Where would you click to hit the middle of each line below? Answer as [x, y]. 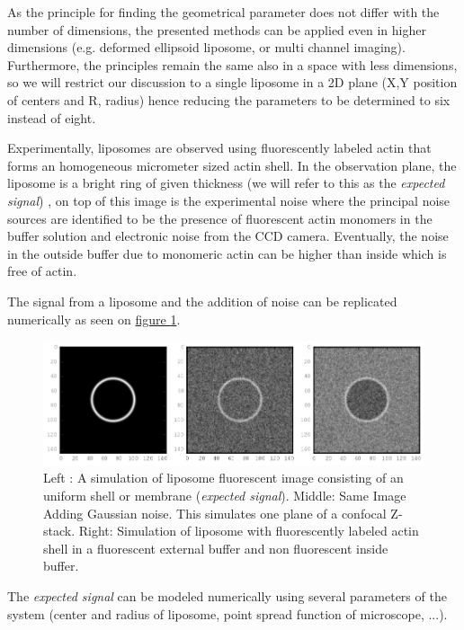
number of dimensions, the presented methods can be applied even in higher [217, 29]
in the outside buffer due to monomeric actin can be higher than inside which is [227, 253]
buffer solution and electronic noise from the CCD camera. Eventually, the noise [228, 236]
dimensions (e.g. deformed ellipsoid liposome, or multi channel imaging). [206, 47]
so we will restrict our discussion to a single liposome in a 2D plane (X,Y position [232, 82]
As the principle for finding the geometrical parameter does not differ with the [223, 12]
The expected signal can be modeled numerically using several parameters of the [227, 595]
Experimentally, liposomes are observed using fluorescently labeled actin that [219, 148]
